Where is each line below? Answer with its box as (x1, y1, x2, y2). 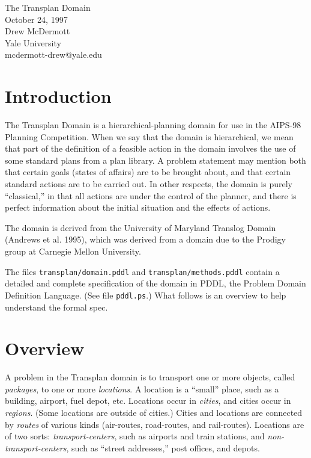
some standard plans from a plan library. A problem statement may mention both (5, 153, 306, 166)
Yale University (5, 36, 61, 49)
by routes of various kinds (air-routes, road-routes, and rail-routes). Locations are (5, 418, 304, 430)
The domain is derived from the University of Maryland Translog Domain (5, 221, 276, 234)
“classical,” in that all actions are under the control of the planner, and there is (5, 189, 297, 202)
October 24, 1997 (5, 13, 68, 25)
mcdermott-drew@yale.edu (5, 48, 102, 61)
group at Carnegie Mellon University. (5, 245, 141, 258)
